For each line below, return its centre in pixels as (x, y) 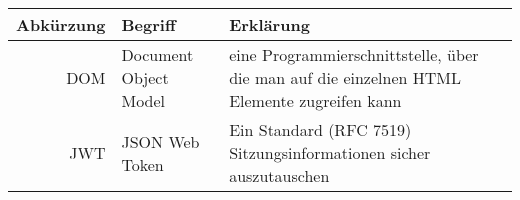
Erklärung (269, 24)
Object (145, 77)
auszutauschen (279, 175)
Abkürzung (61, 24)
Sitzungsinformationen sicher (330, 152)
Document (157, 54)
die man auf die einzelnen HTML (345, 77)
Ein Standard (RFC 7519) (320, 129)
